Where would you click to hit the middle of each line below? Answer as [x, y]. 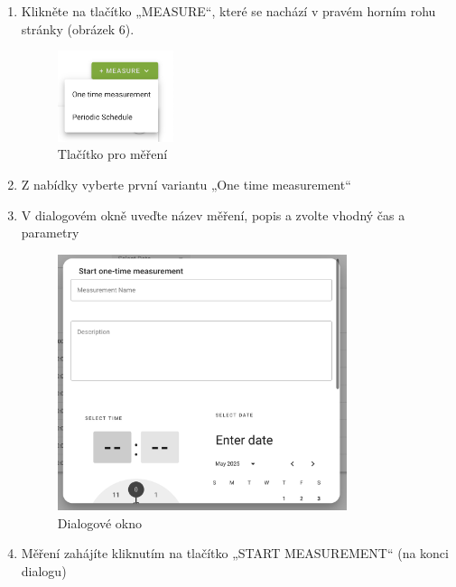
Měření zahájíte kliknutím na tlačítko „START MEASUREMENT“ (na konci [235, 553]
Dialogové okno [99, 522]
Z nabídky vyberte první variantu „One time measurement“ [186, 184]
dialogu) [44, 570]
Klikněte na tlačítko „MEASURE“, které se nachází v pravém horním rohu [228, 11]
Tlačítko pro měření [112, 154]
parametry [50, 233]
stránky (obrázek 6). [78, 28]
